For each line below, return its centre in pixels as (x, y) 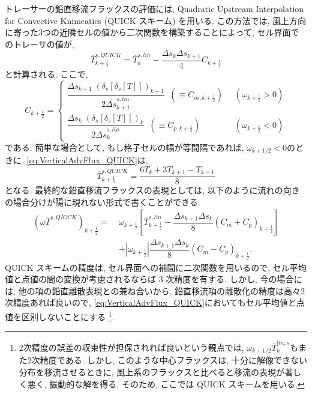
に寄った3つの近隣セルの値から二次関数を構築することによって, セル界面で (152, 32)
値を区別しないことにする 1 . (60, 315)
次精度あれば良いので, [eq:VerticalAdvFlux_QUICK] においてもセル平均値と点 (155, 302)
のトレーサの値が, (40, 44)
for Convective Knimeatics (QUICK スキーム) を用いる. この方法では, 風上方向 (156, 20)
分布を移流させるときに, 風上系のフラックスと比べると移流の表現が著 (156, 371)
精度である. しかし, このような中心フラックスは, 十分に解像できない (173, 360)
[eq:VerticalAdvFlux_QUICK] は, (87, 160)
